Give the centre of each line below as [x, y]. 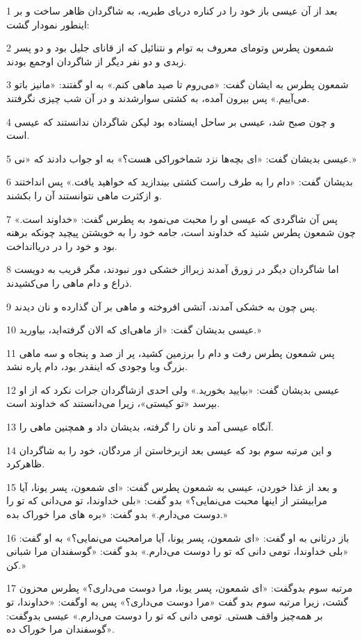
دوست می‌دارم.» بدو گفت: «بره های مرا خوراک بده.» [117, 514]
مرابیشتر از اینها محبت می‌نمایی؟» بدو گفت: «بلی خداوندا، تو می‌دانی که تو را [167, 500]
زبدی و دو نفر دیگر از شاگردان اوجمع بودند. [97, 61]
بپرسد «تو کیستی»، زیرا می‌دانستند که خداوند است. [113, 403]
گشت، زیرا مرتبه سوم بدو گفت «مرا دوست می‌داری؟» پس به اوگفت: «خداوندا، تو [178, 601]
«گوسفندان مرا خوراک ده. [60, 629]
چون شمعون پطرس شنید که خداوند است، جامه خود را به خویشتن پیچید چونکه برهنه [181, 232]
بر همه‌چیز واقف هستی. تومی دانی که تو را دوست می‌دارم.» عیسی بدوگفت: [165, 615]
